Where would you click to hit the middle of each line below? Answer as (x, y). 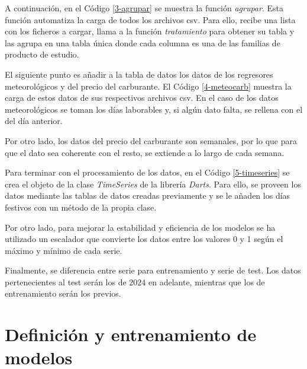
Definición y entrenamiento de (131, 334)
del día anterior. (34, 121)
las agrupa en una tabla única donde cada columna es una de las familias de (143, 42)
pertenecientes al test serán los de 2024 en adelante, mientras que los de (135, 281)
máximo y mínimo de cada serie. (64, 250)
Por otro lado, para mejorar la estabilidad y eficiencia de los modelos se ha (140, 227)
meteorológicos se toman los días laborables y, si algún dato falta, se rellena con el (154, 109)
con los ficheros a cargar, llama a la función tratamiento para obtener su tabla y (150, 31)
